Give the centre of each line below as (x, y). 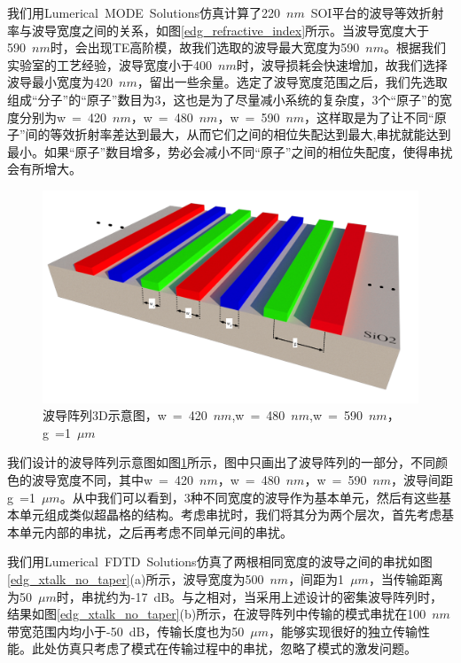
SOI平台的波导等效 (365, 12)
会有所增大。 (44, 169)
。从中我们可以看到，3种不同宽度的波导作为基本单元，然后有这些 (249, 497)
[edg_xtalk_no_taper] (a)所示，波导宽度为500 (136, 579)
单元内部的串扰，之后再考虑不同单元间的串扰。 (156, 531)
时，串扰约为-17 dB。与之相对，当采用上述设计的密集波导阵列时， (250, 596)
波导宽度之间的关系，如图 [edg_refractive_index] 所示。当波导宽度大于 (230, 30)
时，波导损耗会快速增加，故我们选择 (342, 64)
